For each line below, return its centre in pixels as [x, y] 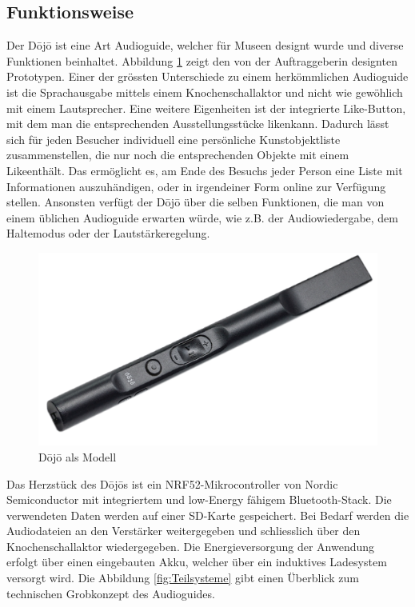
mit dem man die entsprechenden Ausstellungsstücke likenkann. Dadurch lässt [198, 124]
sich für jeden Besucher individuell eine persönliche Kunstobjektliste [174, 139]
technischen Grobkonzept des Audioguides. [111, 593]
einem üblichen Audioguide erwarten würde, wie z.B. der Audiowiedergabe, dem [202, 217]
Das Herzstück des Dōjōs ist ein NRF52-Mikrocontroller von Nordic [172, 483]
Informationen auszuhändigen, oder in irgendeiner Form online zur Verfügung [196, 186]
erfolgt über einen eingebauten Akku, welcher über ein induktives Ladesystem [197, 562]
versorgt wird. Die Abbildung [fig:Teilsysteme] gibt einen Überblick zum [183, 578]
